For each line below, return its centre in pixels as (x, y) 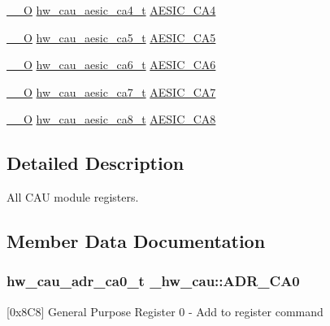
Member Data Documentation (136, 241)
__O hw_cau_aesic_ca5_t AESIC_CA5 (111, 37)
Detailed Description (96, 163)
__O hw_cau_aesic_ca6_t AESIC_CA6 (111, 65)
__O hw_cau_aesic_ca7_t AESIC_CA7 (111, 91)
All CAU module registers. (73, 197)
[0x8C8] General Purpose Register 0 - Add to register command (165, 311)
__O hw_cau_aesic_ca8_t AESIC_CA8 (111, 119)
